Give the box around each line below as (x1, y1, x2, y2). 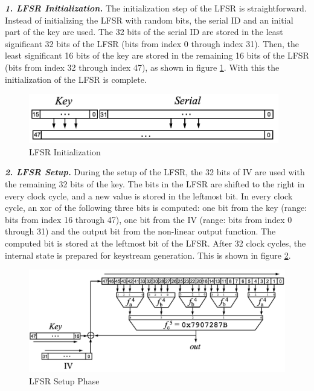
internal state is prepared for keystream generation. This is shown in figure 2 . (5, 248, 291, 261)
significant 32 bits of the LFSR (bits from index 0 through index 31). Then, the (5, 37, 300, 50)
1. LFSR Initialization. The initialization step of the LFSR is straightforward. (5, 2, 307, 14)
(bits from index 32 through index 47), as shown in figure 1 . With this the (5, 60, 280, 73)
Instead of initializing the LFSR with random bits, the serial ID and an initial (5, 13, 293, 26)
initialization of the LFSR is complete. (5, 73, 147, 85)
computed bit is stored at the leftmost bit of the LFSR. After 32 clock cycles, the (5, 237, 306, 249)
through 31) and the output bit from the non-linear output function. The (5, 225, 276, 238)
